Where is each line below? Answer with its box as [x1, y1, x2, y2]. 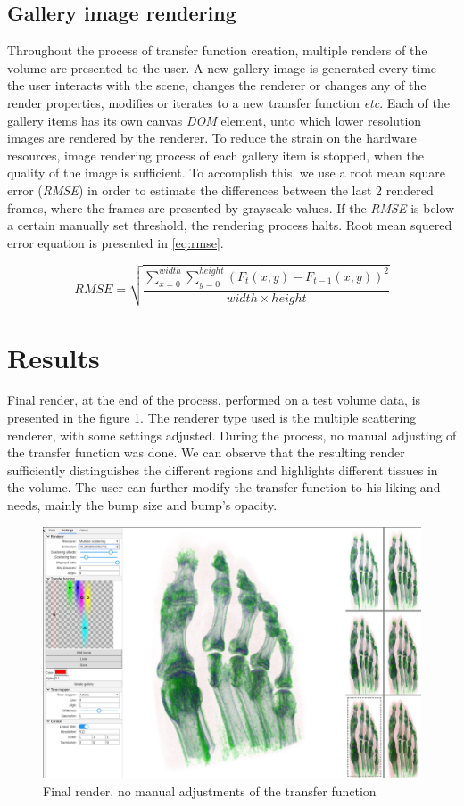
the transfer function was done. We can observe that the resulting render [7, 443, 405, 462]
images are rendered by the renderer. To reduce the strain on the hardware [7, 128, 417, 147]
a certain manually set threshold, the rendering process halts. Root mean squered [7, 216, 452, 234]
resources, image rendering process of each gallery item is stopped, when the [7, 145, 424, 164]
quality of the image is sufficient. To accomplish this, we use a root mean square [7, 163, 445, 182]
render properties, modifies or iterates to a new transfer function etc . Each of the [7, 93, 450, 111]
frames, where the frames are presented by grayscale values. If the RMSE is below [7, 198, 455, 217]
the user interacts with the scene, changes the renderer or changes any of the [7, 76, 427, 95]
